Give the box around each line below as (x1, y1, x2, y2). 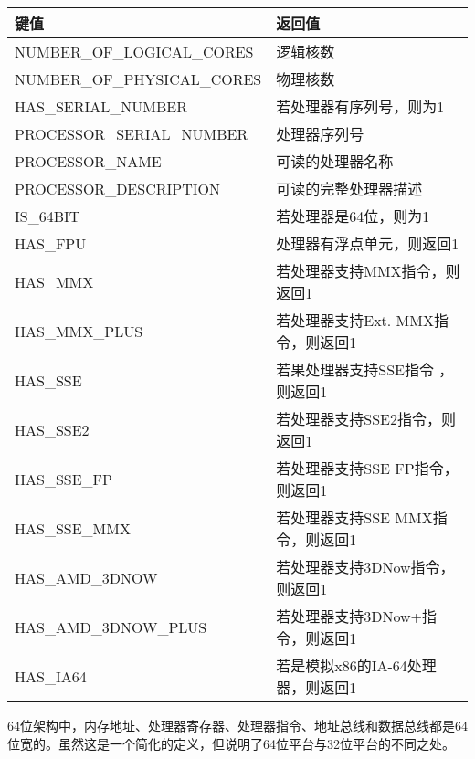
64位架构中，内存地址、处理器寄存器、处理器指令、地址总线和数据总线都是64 (7, 716, 468, 734)
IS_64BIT (15, 205, 80, 227)
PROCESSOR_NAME (15, 150, 162, 172)
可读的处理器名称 (276, 151, 394, 172)
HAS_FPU (15, 232, 87, 254)
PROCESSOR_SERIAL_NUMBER (15, 122, 248, 144)
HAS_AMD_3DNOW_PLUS (15, 616, 207, 638)
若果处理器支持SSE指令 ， (276, 359, 454, 380)
